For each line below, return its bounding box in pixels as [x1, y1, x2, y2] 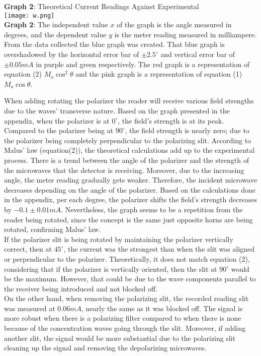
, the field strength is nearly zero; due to [125, 125, 249, 136]
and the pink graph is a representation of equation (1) [75, 69, 242, 79]
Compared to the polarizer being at [4, 125, 114, 136]
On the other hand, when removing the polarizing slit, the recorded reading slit [4, 293, 249, 304]
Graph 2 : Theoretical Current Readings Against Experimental [4, 1, 199, 11]
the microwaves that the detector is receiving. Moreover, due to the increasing [4, 164, 244, 175]
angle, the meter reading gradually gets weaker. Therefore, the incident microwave [4, 174, 257, 185]
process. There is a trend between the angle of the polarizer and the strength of [4, 154, 249, 165]
